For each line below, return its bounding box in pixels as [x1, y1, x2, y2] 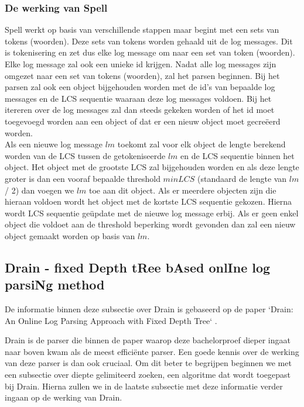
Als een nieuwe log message [5, 138, 103, 150]
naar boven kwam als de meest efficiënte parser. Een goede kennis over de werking [5, 345, 299, 357]
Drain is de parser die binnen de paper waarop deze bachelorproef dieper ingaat [5, 334, 291, 346]
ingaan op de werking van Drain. [5, 391, 122, 403]
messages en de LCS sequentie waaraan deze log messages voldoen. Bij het [5, 92, 272, 104]
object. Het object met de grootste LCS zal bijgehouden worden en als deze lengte [5, 161, 299, 173]
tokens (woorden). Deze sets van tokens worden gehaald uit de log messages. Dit [5, 35, 293, 47]
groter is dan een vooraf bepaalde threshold [5, 172, 160, 184]
